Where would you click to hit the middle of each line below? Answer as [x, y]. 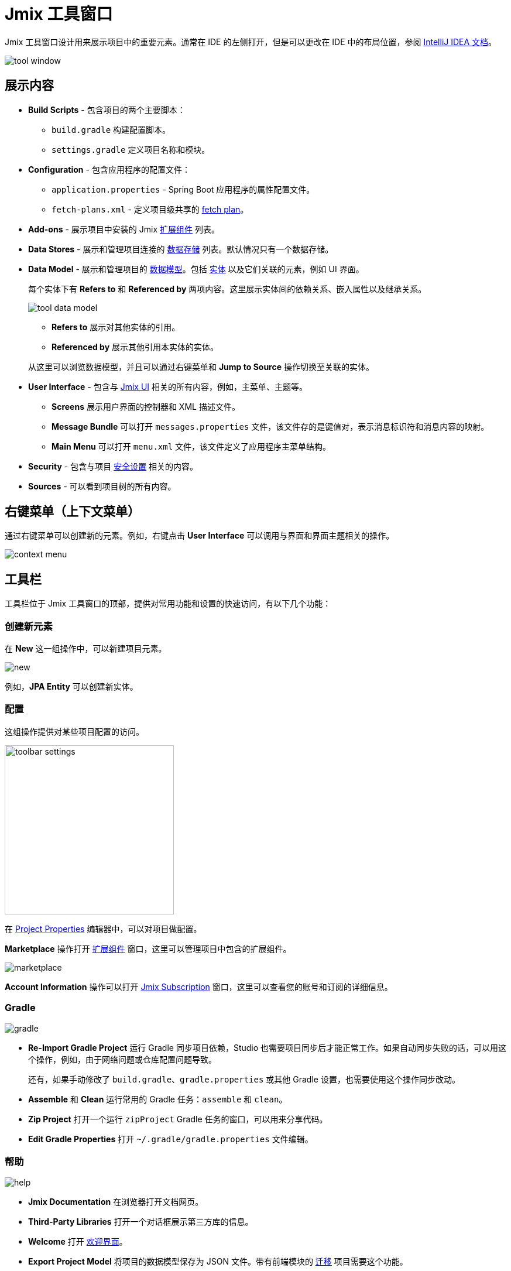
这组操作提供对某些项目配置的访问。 [74, 731]
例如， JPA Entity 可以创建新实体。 [71, 687]
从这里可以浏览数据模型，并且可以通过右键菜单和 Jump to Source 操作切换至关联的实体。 [201, 366]
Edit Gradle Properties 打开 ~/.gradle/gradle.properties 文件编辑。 [171, 1139]
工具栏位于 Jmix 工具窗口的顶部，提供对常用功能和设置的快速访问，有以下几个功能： [168, 604]
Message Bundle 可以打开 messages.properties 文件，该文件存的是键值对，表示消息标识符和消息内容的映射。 [270, 426]
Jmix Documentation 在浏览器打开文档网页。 [116, 1202]
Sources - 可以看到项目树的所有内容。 [102, 486]
